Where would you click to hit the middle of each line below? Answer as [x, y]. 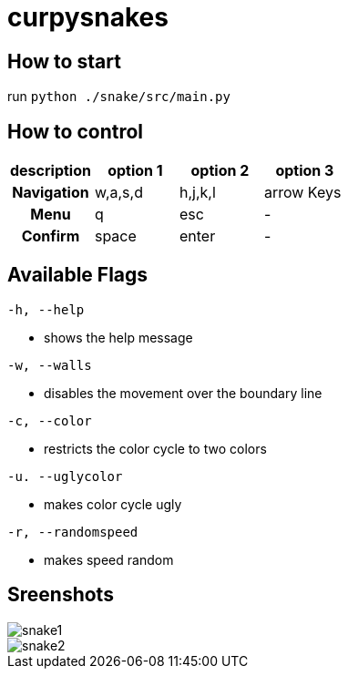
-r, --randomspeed [73, 532]
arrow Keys [302, 193]
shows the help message [118, 337]
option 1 [135, 171]
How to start [64, 61]
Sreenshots [61, 595]
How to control [76, 131]
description [51, 171]
